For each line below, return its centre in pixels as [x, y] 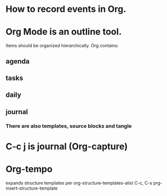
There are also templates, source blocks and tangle [69, 126]
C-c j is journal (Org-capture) [67, 146]
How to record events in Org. [66, 9]
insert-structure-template [32, 188]
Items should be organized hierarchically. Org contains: [62, 46]
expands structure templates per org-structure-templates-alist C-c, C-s [79, 183]
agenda [18, 61]
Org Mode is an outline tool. [64, 32]
